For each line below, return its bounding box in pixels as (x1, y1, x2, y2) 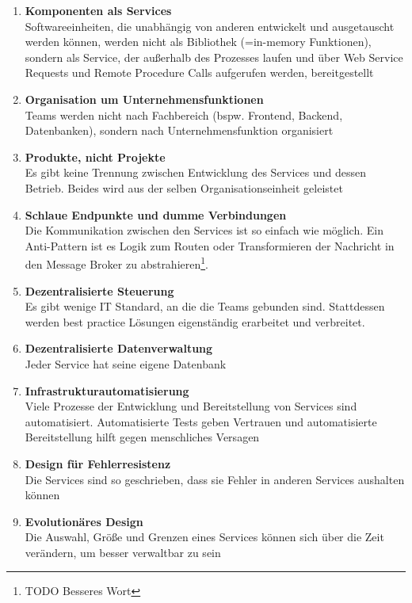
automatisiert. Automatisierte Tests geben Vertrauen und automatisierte (25, 413, 377, 429)
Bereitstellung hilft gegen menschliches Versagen (25, 429, 260, 445)
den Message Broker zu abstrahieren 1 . (25, 254, 208, 272)
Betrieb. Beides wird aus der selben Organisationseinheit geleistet (25, 179, 343, 196)
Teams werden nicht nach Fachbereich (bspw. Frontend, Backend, (25, 106, 343, 123)
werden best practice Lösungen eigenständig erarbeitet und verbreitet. (25, 313, 365, 330)
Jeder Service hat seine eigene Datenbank (25, 355, 227, 372)
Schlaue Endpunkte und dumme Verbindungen (25, 206, 287, 223)
